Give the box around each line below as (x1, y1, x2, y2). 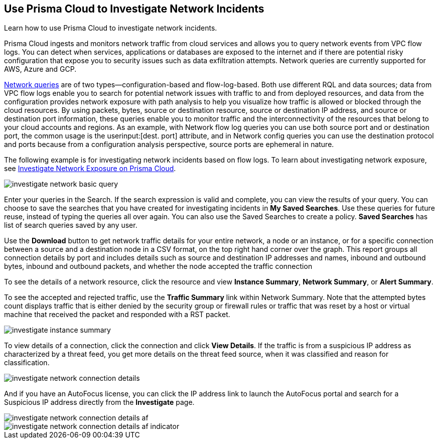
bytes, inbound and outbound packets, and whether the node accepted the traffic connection (4, 262, 313, 271)
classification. (4, 358, 50, 367)
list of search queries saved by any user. (4, 221, 137, 230)
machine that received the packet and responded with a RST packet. (4, 310, 230, 319)
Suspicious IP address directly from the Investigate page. (4, 398, 195, 407)
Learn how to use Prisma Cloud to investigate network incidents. (4, 24, 217, 33)
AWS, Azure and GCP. (4, 65, 77, 74)
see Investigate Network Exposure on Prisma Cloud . (4, 164, 176, 173)
